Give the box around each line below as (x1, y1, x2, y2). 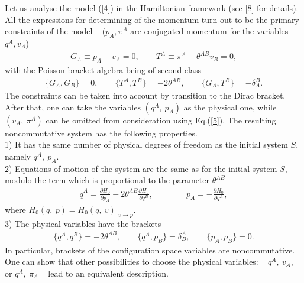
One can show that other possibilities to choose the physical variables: (5, 255, 258, 268)
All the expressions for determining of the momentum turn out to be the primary (5, 13, 299, 25)
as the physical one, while (183, 100, 277, 113)
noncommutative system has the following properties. (5, 126, 198, 139)
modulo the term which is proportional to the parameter (5, 174, 210, 186)
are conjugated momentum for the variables (130, 25, 289, 37)
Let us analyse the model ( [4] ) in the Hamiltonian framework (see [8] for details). (5, 2, 299, 14)
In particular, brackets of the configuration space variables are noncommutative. (5, 243, 295, 256)
